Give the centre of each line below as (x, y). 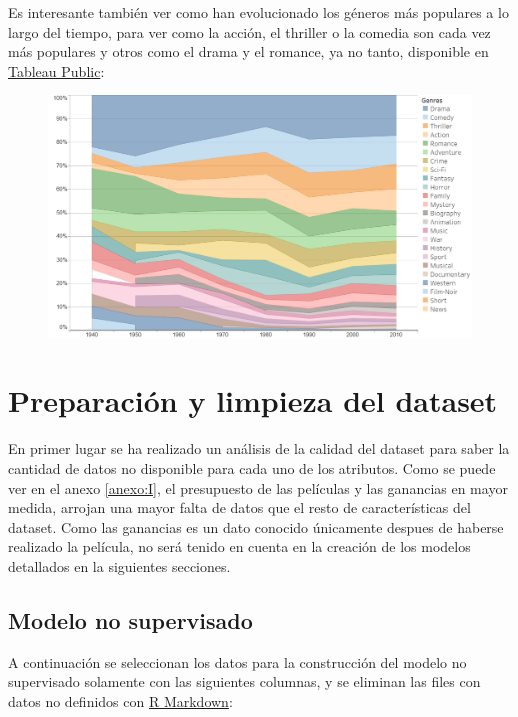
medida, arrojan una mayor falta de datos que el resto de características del (239, 507)
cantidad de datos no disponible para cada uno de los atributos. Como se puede (252, 467)
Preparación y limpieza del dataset (253, 400)
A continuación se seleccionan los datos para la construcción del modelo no (237, 661)
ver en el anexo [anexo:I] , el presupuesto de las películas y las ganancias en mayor (258, 487)
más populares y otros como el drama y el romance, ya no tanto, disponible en (248, 51)
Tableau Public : (56, 70)
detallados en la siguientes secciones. (119, 565)
